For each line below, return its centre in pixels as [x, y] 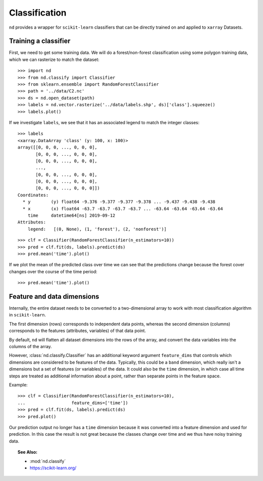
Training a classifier [40, 41]
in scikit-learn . [28, 315]
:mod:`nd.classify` [48, 461]
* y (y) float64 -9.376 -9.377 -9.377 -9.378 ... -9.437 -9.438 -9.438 [119, 202]
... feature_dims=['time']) [73, 403]
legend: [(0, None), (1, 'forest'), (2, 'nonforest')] [97, 229]
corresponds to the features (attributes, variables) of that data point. [77, 331]
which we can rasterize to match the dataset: [54, 59]
